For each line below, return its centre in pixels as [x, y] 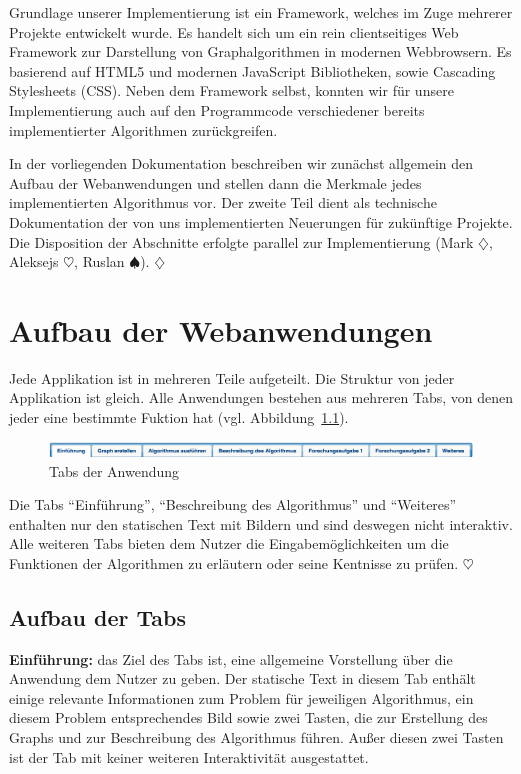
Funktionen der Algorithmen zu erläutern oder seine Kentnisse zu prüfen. [234, 562]
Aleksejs [34, 261]
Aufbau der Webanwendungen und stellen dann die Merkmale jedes [215, 182]
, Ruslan [99, 261]
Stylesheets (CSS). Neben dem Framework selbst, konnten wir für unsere [231, 90]
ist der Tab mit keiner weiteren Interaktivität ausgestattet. [189, 756]
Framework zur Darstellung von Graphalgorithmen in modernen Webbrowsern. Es [260, 51]
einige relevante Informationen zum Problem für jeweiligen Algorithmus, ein [241, 697]
